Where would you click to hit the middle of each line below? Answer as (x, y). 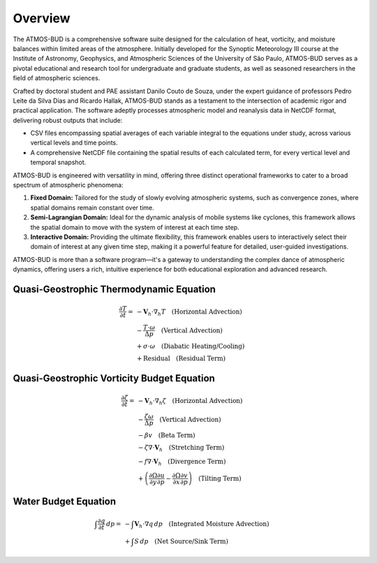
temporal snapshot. (58, 162)
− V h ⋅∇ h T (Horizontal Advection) (189, 312)
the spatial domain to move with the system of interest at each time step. (135, 227)
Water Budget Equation (65, 502)
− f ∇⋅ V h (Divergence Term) (182, 462)
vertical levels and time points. (74, 142)
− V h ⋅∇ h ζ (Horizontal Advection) (190, 402)
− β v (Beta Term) (167, 436)
